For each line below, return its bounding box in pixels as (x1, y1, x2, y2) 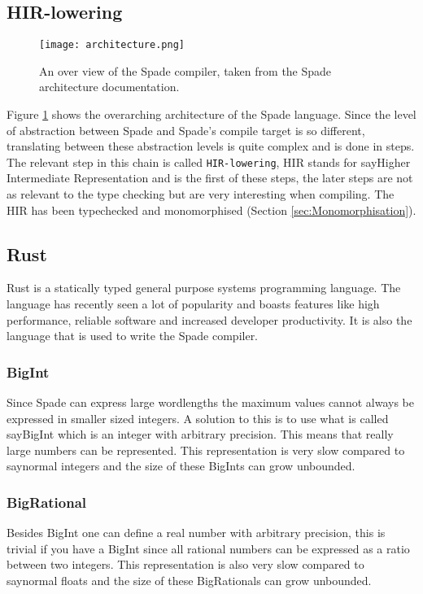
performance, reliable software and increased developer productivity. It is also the (7, 311, 412, 328)
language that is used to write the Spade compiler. (7, 327, 259, 344)
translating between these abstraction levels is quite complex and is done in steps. (7, 138, 415, 155)
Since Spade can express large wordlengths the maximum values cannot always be (7, 394, 414, 411)
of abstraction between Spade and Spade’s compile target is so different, (7, 121, 365, 138)
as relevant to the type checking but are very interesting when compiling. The (7, 186, 395, 203)
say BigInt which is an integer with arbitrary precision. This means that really (7, 426, 394, 443)
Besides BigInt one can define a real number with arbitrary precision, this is (7, 524, 386, 541)
